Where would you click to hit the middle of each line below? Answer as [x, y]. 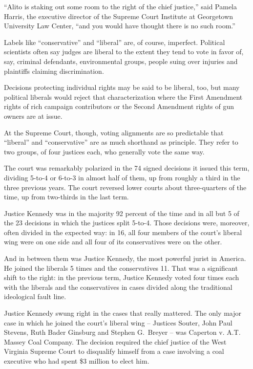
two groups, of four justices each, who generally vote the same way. [104, 151]
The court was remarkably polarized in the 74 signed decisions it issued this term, [127, 168]
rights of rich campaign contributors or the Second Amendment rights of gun [119, 106]
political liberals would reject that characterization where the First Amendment [123, 97]
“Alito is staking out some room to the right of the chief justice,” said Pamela [121, 6]
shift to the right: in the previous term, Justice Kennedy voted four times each [122, 277]
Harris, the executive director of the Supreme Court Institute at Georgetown [119, 16]
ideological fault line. [35, 296]
